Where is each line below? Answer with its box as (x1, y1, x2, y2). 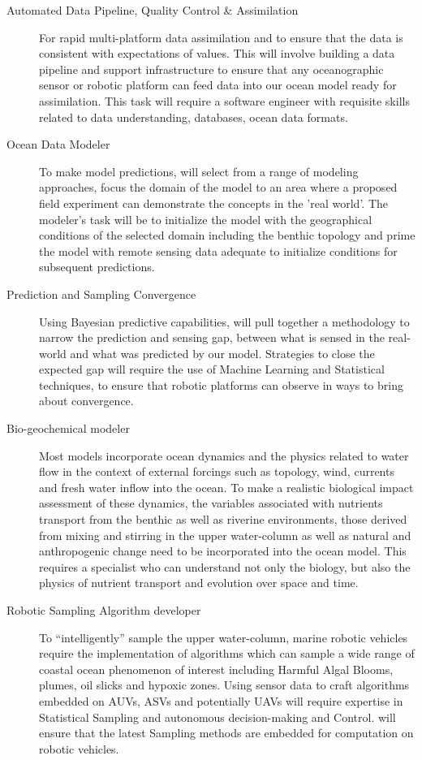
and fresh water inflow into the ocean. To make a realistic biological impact (39, 478, 414, 495)
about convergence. (39, 392, 134, 409)
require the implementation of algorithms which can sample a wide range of (39, 645, 415, 662)
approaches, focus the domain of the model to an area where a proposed (39, 179, 398, 196)
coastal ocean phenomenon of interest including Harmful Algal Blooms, (39, 660, 394, 677)
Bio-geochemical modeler (6, 420, 130, 437)
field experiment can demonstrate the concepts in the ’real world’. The (39, 194, 389, 211)
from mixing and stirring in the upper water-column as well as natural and (39, 526, 411, 543)
